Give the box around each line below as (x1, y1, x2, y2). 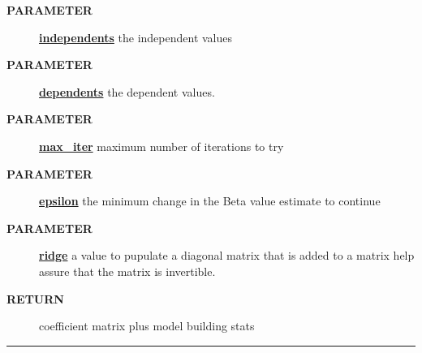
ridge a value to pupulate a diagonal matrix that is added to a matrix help (39, 247, 415, 264)
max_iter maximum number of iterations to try (39, 137, 284, 154)
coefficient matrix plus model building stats (39, 317, 255, 334)
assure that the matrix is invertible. (39, 262, 216, 279)
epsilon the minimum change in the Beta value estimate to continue (39, 192, 381, 209)
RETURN (6, 290, 64, 307)
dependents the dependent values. (39, 83, 215, 100)
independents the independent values (39, 28, 233, 45)
